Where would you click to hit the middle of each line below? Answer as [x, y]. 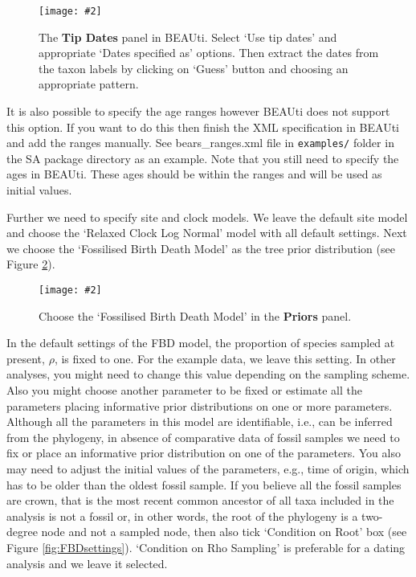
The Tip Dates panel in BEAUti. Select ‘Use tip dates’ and [188, 37]
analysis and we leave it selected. [87, 563]
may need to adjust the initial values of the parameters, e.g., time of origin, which [208, 469]
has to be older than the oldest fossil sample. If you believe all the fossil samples [204, 484]
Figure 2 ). [31, 264]
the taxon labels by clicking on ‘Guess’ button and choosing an [194, 68]
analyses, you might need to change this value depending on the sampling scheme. [208, 374]
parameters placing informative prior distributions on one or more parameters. [200, 405]
